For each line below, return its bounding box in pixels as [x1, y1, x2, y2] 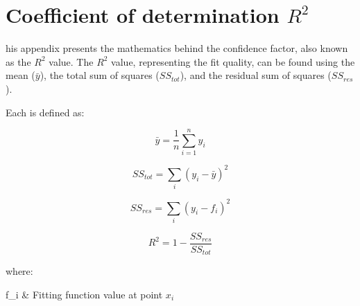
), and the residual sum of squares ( [180, 68, 332, 82]
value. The [49, 54, 94, 69]
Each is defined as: [6, 105, 85, 119]
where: [6, 264, 33, 278]
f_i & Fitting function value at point [6, 287, 163, 301]
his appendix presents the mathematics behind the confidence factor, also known [6, 41, 348, 55]
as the [6, 54, 31, 69]
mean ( [6, 68, 35, 82]
